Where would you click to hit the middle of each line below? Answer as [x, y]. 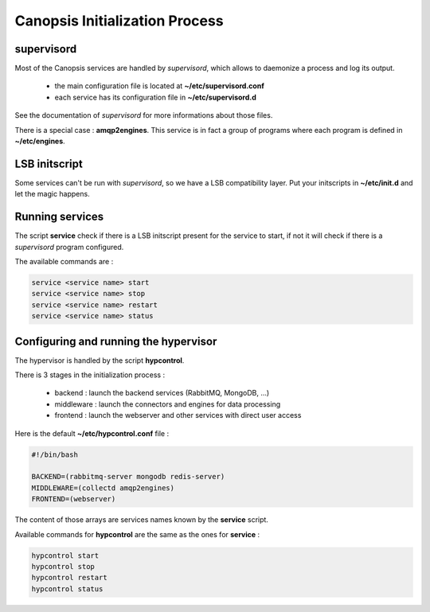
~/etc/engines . [40, 141]
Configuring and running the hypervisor [116, 341]
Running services [59, 217]
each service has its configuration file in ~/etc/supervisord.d [155, 97]
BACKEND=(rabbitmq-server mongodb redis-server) [128, 477]
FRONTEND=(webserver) [74, 499]
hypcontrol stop [63, 566]
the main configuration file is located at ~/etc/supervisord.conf [159, 86]
